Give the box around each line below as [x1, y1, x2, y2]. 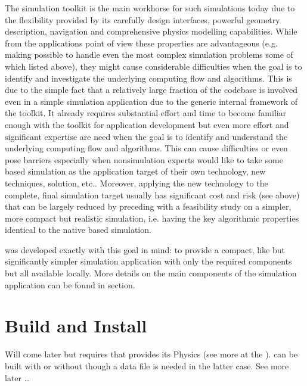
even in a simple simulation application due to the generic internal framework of [5, 95, 298, 107]
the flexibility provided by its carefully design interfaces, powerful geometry [5, 13, 280, 26]
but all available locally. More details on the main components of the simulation [5, 267, 297, 279]
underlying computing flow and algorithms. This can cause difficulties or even [5, 142, 288, 154]
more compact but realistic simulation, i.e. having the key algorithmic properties [5, 211, 299, 224]
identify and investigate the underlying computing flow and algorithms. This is [5, 71, 292, 84]
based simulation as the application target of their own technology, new [5, 165, 266, 178]
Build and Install [5, 313, 147, 338]
